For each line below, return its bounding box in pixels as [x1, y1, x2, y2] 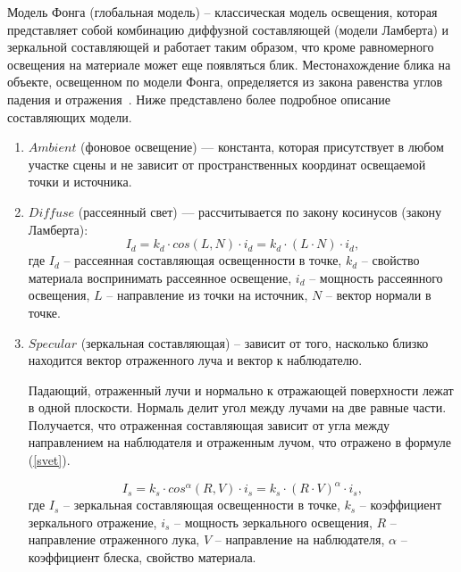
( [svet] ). [28, 451, 71, 469]
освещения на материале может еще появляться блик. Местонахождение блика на [7, 54, 451, 73]
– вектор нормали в [325, 286, 432, 304]
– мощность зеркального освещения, [174, 512, 373, 531]
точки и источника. [28, 172, 132, 191]
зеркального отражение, [28, 512, 157, 531]
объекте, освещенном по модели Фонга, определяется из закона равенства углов [7, 72, 443, 91]
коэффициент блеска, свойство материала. [28, 547, 256, 566]
